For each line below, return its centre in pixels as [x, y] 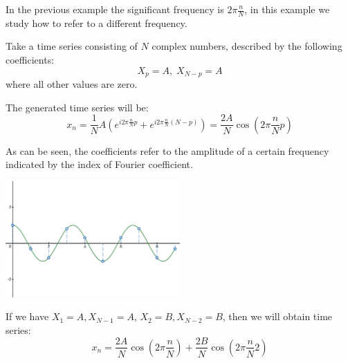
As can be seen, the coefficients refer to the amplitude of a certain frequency [167, 150]
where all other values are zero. [72, 84]
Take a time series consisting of [72, 46]
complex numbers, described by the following [247, 46]
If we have [27, 316]
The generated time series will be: [77, 107]
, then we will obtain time [277, 316]
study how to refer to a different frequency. [97, 22]
